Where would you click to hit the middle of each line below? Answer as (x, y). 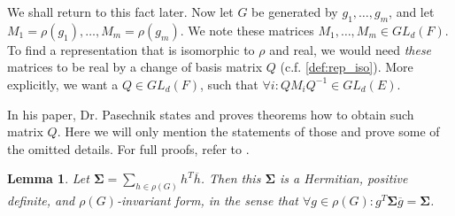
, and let (412, 12)
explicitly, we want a (63, 84)
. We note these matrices (247, 30)
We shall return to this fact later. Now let (120, 12)
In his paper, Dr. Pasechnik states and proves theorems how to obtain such (211, 114)
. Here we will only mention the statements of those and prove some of (248, 131)
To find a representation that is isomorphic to (131, 49)
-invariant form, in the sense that (207, 201)
